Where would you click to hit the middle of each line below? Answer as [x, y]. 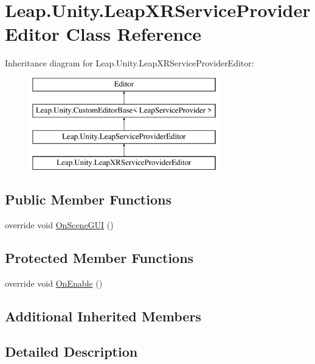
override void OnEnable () [54, 283]
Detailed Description [71, 352]
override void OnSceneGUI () [59, 224]
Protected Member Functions [99, 257]
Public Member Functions [88, 199]
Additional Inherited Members [103, 316]
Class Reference [134, 34]
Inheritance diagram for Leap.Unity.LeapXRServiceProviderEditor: [130, 63]
